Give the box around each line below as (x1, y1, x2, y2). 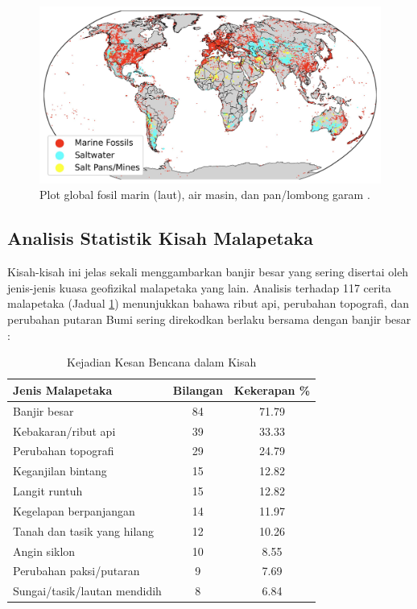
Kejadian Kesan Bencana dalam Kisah (66, 354, 257, 371)
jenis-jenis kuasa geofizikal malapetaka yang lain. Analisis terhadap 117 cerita (7, 279, 391, 296)
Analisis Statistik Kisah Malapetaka (7, 226, 313, 251)
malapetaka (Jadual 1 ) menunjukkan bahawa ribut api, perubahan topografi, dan (7, 295, 409, 312)
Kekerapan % (233, 381, 311, 398)
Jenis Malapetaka (13, 381, 113, 398)
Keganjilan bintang (13, 462, 107, 479)
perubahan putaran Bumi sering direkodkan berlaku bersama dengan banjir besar (7, 311, 411, 328)
